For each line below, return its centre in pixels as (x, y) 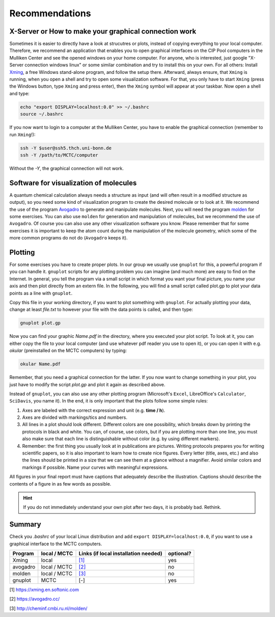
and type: (20, 93)
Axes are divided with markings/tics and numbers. (75, 417)
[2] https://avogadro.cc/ (35, 599)
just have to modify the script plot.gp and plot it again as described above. (87, 384)
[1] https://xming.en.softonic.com (44, 590)
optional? (180, 554)
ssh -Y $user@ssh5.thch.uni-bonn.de (66, 148)
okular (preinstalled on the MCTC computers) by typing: (68, 351)
